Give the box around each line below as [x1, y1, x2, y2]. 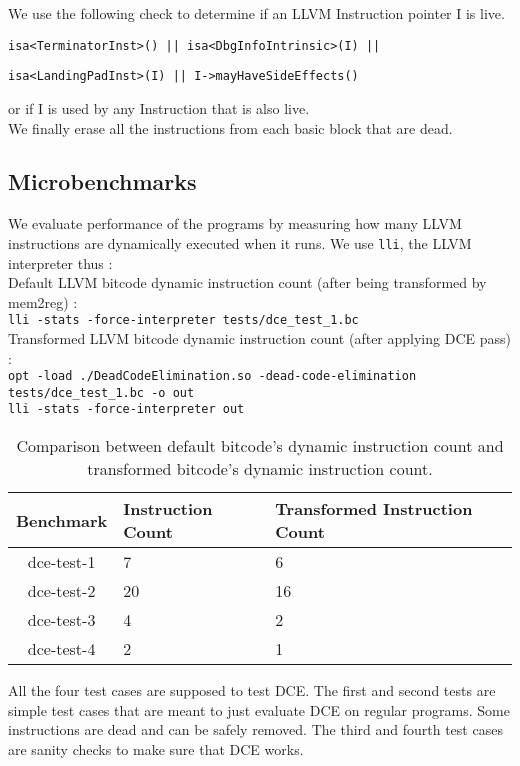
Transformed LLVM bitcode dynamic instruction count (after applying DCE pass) [8, 327, 511, 348]
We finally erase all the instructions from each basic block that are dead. [8, 117, 453, 138]
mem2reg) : [8, 291, 78, 312]
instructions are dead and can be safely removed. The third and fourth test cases [8, 719, 503, 740]
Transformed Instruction [275, 497, 473, 521]
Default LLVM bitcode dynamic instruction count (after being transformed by [8, 272, 487, 293]
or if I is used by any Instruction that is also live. [8, 97, 310, 118]
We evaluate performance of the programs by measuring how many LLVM [8, 213, 462, 234]
